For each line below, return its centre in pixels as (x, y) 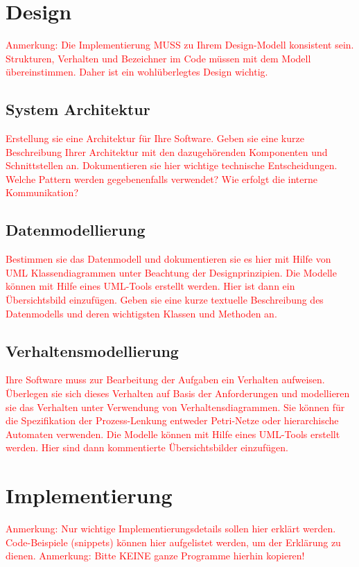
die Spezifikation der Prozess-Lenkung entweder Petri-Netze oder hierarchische (172, 420)
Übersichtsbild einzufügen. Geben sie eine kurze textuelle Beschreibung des (165, 300)
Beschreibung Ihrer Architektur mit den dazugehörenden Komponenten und (167, 151)
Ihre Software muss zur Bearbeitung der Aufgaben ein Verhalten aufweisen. (165, 380)
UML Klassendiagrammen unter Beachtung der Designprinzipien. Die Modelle (171, 272)
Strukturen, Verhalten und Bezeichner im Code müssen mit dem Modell (158, 58)
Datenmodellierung (76, 230)
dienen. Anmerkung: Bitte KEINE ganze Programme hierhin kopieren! (155, 556)
